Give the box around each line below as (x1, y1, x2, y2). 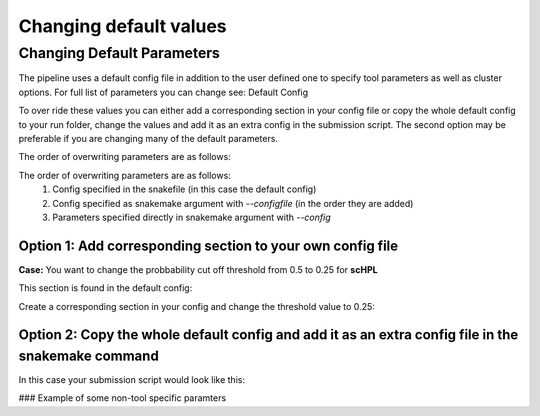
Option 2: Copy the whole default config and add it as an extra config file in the (18, 326, 519, 344)
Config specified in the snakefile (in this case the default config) (52, 183, 317, 195)
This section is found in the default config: (18, 282, 193, 294)
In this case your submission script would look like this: (18, 374, 245, 386)
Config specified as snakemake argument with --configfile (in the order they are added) (52, 197, 414, 209)
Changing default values (18, 15, 227, 37)
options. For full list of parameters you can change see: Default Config (18, 86, 309, 98)
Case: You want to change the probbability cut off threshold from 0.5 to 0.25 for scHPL (18, 263, 379, 275)
